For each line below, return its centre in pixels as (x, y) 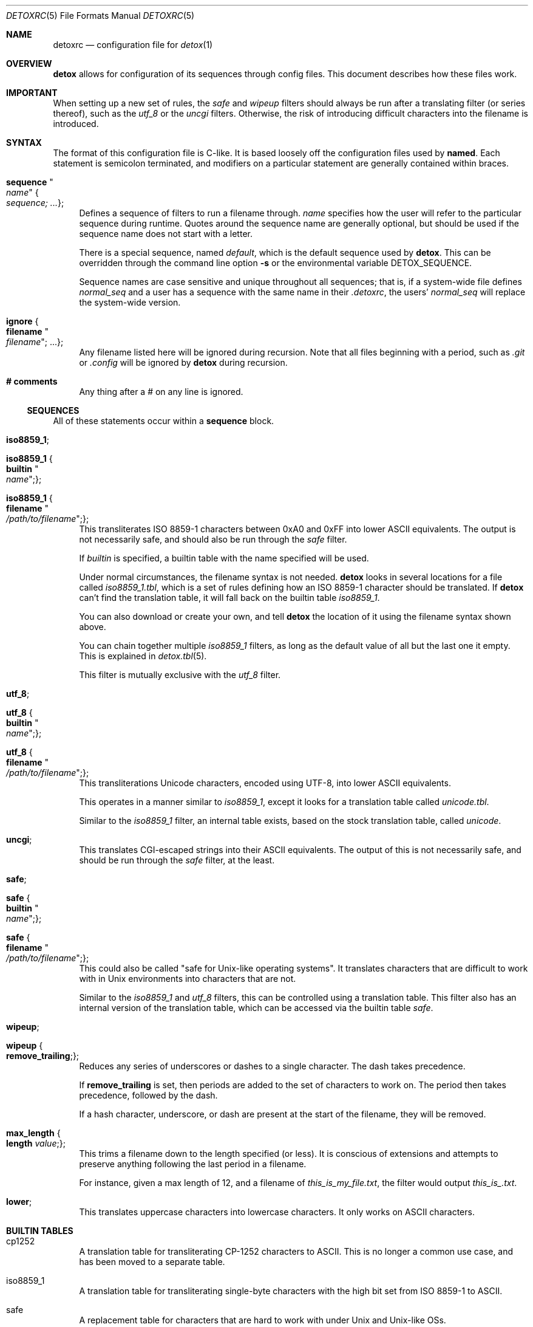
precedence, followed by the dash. (148, 1095)
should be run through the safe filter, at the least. (177, 860)
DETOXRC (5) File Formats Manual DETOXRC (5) (100, 15)
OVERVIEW (29, 63)
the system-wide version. (130, 302)
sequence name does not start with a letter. (166, 234)
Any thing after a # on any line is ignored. (161, 392)
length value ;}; (36, 1143)
